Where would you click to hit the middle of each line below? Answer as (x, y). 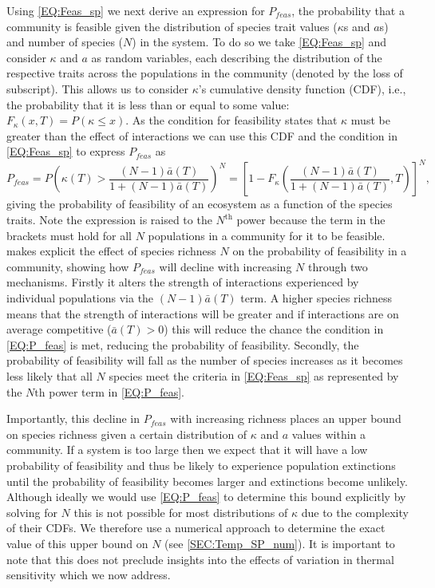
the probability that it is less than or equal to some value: (148, 104)
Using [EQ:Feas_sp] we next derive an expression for (136, 10)
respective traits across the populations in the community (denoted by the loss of (205, 73)
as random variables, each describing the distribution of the (237, 57)
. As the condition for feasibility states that (231, 120)
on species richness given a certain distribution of (127, 434)
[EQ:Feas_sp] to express (66, 151)
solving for (32, 512)
